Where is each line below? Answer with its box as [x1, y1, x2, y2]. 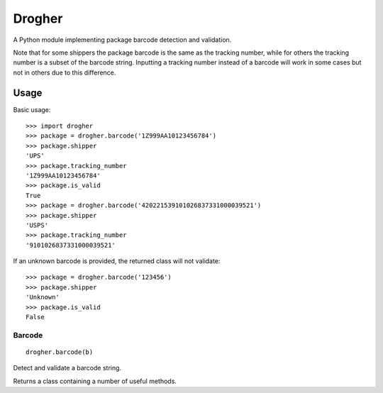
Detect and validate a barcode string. [13, 364, 122, 372]
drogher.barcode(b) [26, 348, 94, 356]
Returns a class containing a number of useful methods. [13, 377, 177, 385]
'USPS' [26, 221, 49, 229]
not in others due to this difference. [13, 68, 116, 77]
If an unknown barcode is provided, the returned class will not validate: [13, 257, 221, 265]
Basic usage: [13, 105, 51, 114]
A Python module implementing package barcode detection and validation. [13, 35, 232, 44]
